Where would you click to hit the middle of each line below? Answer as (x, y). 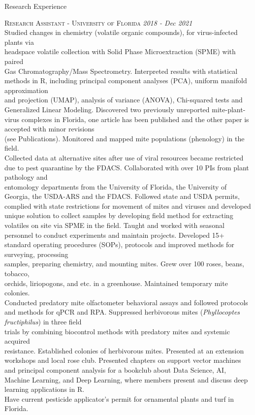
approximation (26, 90)
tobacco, (17, 273)
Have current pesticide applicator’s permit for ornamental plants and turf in (119, 399)
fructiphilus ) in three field (43, 321)
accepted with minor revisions (49, 129)
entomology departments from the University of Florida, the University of (116, 186)
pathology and (26, 177)
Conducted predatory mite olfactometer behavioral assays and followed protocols (126, 302)
